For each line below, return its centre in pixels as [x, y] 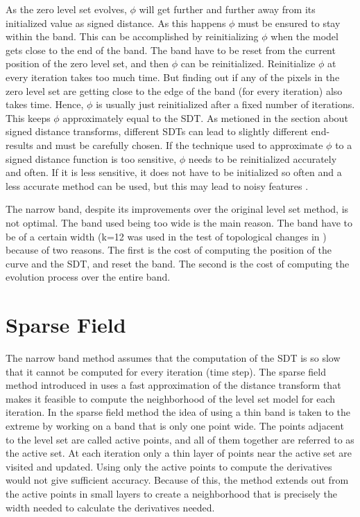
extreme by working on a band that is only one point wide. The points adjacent [175, 425]
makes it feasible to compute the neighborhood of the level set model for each [171, 398]
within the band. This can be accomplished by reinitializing [132, 36]
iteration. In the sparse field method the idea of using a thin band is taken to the [178, 412]
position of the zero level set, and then [87, 63]
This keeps [28, 117]
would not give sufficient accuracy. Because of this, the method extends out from [177, 480]
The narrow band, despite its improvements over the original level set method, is [177, 209]
